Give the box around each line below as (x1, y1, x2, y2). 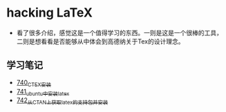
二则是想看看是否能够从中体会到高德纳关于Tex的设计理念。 (16, 37, 185, 46)
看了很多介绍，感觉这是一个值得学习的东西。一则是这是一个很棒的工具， (16, 28, 223, 37)
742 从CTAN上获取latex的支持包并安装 (16, 96, 109, 106)
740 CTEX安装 (16, 78, 52, 88)
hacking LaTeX (6, 5, 93, 21)
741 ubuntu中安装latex (16, 87, 70, 97)
